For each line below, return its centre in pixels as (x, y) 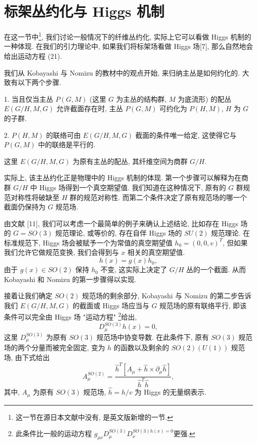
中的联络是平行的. (66, 144)
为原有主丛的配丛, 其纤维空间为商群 (130, 161)
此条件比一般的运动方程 (54, 433)
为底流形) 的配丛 (204, 99)
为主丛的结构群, (141, 99)
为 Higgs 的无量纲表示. (171, 392)
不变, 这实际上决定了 (134, 269)
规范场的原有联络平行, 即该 (203, 305)
